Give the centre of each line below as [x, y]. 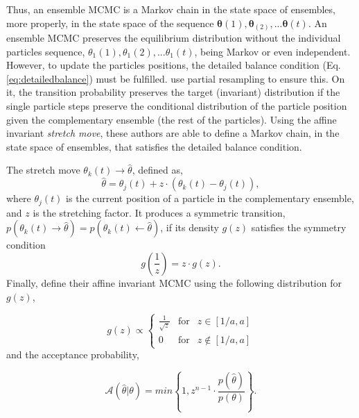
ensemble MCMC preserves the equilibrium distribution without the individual [174, 38]
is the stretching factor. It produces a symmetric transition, [159, 212]
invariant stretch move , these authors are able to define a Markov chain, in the [173, 133]
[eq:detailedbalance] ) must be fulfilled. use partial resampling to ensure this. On [176, 78]
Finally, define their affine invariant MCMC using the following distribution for [174, 282]
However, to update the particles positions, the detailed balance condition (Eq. [174, 65]
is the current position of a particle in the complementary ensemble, [210, 198]
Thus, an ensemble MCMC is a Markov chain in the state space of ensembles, [171, 9]
